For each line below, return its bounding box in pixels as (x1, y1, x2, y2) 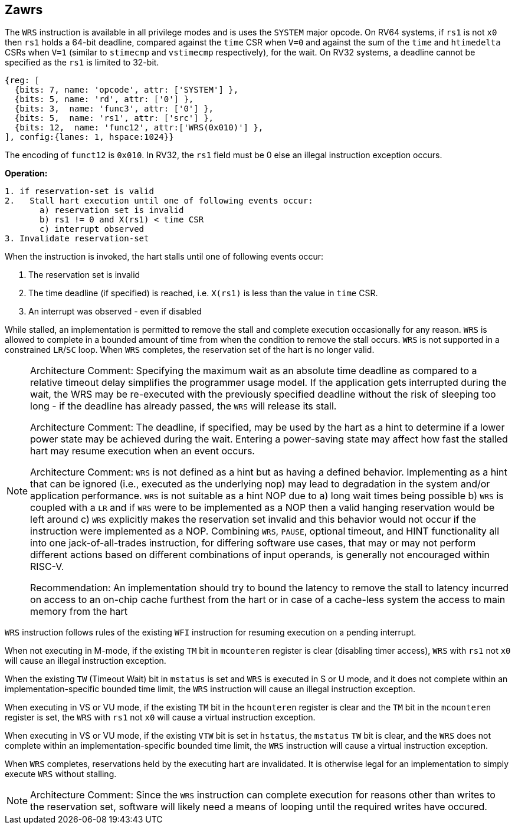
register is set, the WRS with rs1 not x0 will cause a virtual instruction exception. (5, 712, 316, 723)
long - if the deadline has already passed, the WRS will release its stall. (30, 400, 337, 412)
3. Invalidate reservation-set (5, 234, 149, 244)
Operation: (5, 168, 48, 179)
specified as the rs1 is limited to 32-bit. (5, 57, 159, 68)
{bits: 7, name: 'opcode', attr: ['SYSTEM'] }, (14, 85, 239, 95)
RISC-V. (30, 561, 64, 573)
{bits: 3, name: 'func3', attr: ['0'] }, (14, 104, 214, 114)
